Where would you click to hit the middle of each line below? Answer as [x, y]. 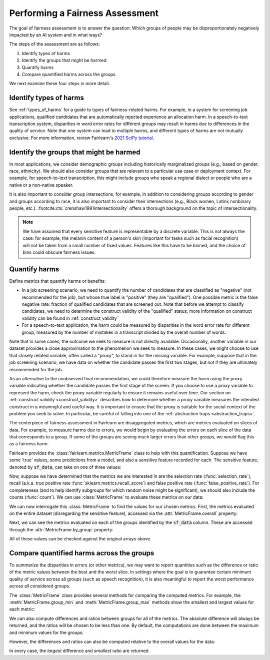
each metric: [22, 609]
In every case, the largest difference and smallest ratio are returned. [79, 651]
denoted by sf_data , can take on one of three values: [65, 467]
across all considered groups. [40, 586]
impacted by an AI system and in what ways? [56, 35]
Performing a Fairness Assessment [84, 13]
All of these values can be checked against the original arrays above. [80, 539]
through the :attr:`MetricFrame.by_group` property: [61, 529]
